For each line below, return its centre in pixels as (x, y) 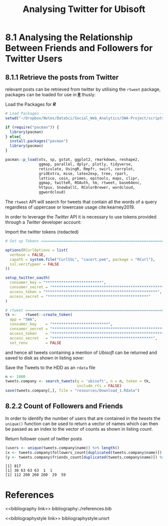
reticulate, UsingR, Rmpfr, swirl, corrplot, (87, 169)
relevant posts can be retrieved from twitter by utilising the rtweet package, (83, 89)
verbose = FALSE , (28, 255)
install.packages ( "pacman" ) (39, 141)
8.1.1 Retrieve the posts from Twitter (62, 77)
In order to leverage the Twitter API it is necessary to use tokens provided (81, 217)
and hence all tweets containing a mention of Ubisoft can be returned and (81, 353)
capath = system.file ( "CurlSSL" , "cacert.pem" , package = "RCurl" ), (82, 259)
